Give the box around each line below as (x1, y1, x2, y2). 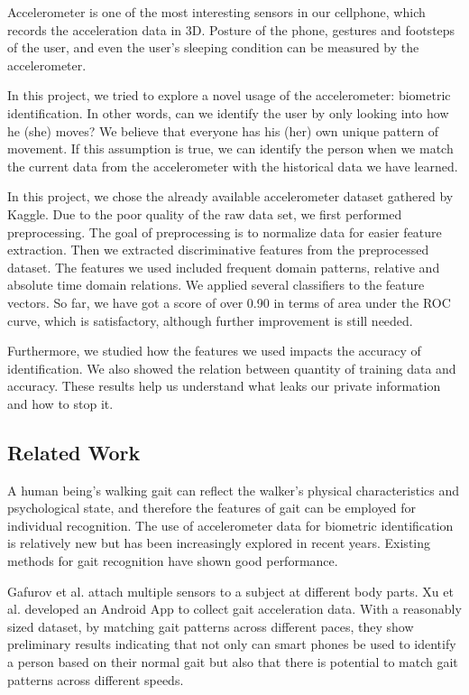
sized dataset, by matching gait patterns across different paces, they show (7, 616, 414, 635)
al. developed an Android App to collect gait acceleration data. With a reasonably (7, 599, 462, 618)
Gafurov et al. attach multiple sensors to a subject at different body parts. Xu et (7, 581, 454, 600)
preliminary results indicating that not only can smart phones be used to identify (7, 635, 456, 653)
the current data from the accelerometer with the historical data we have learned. (7, 156, 458, 175)
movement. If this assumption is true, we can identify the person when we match (7, 139, 454, 158)
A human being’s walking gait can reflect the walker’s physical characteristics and (7, 480, 460, 499)
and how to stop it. (7, 394, 114, 412)
